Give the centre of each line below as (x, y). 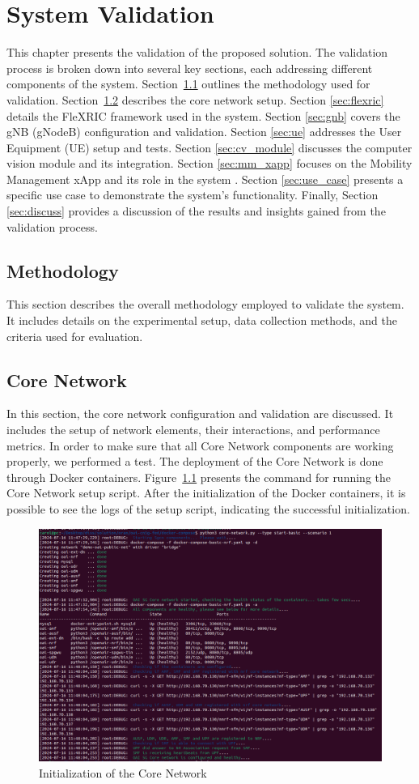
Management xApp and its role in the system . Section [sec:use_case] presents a (205, 179)
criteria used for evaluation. (75, 336)
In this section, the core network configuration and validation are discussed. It (200, 413)
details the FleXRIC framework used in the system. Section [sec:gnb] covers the (203, 115)
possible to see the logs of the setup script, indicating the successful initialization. (208, 509)
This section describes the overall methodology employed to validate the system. (205, 304)
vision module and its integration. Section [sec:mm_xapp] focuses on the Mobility (209, 163)
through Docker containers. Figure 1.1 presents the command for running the (199, 477)
